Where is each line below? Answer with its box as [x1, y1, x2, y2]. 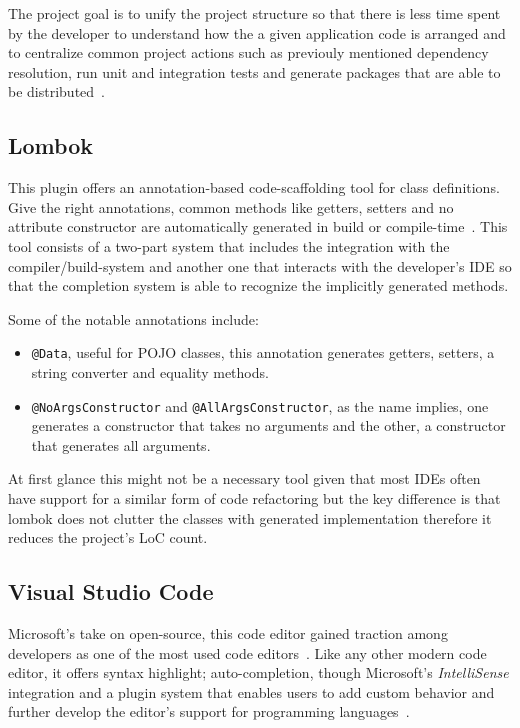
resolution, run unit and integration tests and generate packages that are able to [8, 61, 501, 82]
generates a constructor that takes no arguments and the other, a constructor [31, 415, 506, 436]
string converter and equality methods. [31, 361, 269, 382]
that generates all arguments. [31, 434, 211, 455]
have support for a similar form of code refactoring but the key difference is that [8, 488, 501, 509]
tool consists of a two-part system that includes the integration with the [8, 235, 450, 256]
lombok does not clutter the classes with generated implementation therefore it [8, 507, 492, 528]
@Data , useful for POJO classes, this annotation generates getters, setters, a [31, 342, 495, 363]
